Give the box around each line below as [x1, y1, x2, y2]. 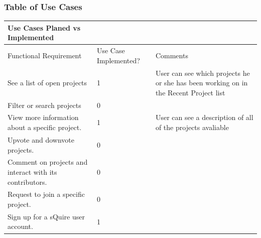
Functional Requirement [8, 50, 82, 60]
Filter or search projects [8, 99, 81, 110]
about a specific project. [8, 122, 82, 133]
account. [8, 221, 33, 231]
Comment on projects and [8, 157, 88, 167]
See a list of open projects [8, 77, 87, 88]
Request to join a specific [8, 189, 85, 199]
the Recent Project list [155, 87, 225, 97]
